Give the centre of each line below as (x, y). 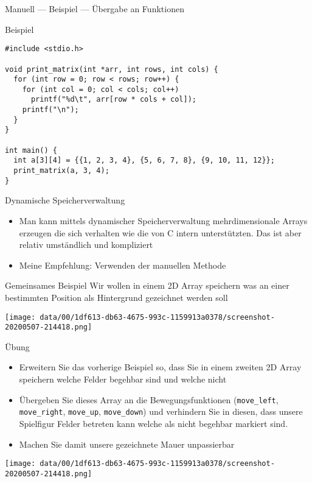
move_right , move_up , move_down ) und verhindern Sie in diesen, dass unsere (161, 411)
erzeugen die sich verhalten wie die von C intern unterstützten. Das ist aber (160, 232)
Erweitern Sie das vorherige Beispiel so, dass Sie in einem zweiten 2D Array (160, 367)
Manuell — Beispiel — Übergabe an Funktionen (95, 9)
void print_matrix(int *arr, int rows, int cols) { (112, 69)
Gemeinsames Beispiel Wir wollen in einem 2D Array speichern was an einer (147, 285)
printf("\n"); (50, 110)
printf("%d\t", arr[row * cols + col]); (113, 100)
